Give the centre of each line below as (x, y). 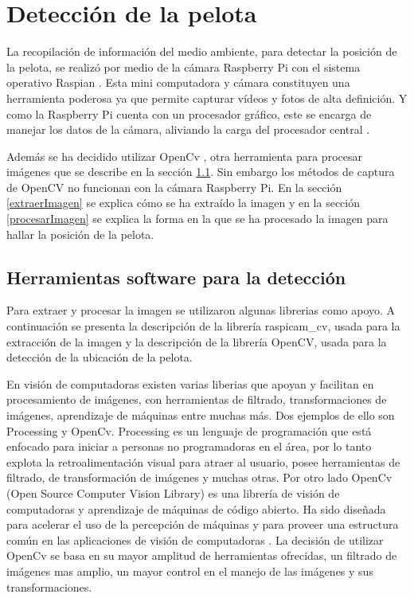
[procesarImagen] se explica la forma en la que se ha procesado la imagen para (197, 219)
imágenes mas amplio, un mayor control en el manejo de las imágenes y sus (190, 571)
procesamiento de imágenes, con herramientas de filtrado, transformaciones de (197, 399)
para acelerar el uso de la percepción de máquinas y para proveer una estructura (203, 524)
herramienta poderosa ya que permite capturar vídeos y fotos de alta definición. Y (207, 98)
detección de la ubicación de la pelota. (100, 357)
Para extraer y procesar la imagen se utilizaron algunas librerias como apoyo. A (201, 310)
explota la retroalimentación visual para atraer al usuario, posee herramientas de (203, 461)
